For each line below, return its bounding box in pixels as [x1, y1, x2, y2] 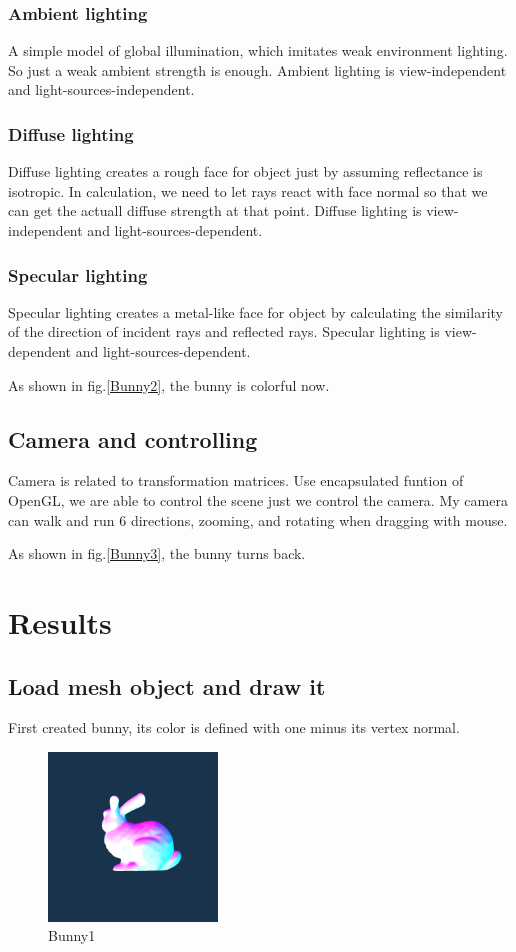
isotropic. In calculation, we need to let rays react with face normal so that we [8, 180, 488, 201]
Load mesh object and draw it [8, 670, 326, 701]
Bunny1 [48, 925, 96, 946]
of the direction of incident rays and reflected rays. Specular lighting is [8, 321, 440, 342]
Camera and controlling [8, 423, 258, 454]
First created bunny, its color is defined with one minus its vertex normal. [8, 717, 460, 738]
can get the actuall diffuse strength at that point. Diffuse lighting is [8, 200, 422, 221]
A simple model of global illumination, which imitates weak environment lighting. [8, 40, 508, 61]
